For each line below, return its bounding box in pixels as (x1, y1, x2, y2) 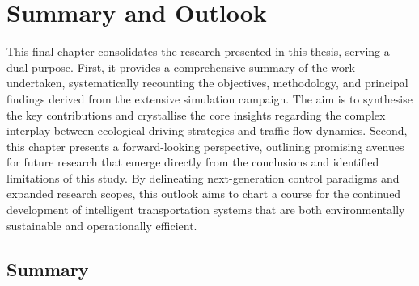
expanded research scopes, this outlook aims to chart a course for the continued (6, 185, 401, 202)
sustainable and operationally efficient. (6, 217, 197, 233)
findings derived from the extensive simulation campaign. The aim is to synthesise (6, 90, 413, 107)
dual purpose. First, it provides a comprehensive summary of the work (6, 58, 355, 75)
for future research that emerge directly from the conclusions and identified (6, 154, 379, 170)
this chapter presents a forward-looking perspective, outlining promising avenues (6, 137, 404, 154)
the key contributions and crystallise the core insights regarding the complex (6, 106, 386, 123)
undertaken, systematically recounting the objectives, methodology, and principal (6, 74, 408, 91)
